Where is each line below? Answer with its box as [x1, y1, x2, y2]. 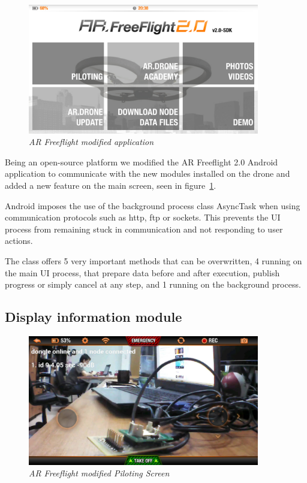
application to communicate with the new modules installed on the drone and [5, 167, 290, 180]
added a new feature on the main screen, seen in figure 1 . [5, 179, 216, 192]
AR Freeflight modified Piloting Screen [29, 467, 170, 479]
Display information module [5, 307, 182, 326]
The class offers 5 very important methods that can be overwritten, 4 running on [5, 254, 302, 267]
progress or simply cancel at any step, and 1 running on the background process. [5, 278, 301, 291]
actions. [5, 234, 33, 247]
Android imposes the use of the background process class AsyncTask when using [5, 199, 300, 212]
